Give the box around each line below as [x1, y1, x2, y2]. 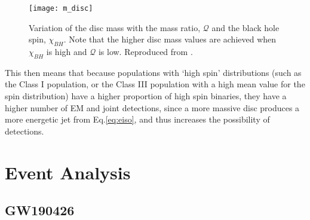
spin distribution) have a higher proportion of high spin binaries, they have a [5, 90, 287, 102]
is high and [46, 45, 87, 58]
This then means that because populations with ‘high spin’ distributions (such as [5, 66, 302, 78]
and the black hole [211, 21, 280, 33]
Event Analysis [5, 160, 131, 184]
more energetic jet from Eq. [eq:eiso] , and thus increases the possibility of [5, 113, 270, 126]
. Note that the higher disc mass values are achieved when [63, 33, 277, 45]
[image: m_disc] [29, 4, 93, 13]
